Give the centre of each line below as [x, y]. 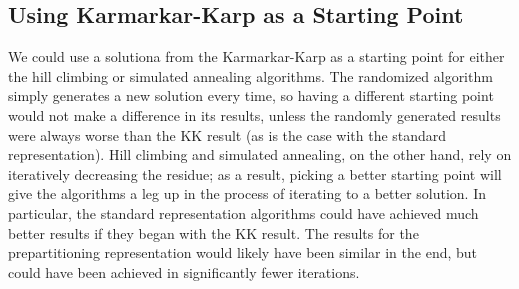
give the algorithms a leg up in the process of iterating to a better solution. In [247, 193]
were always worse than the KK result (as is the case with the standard [227, 134]
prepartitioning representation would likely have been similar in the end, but [243, 252]
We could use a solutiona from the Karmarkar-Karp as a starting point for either [256, 56]
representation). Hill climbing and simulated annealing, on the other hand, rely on [260, 154]
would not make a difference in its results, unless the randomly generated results [254, 114]
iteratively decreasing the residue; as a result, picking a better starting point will [255, 173]
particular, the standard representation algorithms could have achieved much [243, 212]
